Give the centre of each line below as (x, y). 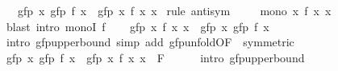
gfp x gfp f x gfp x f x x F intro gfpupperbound (155, 57)
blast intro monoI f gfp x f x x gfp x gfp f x (138, 26)
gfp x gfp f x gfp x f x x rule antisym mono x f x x (174, 10)
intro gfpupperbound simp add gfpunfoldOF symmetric (150, 42)
